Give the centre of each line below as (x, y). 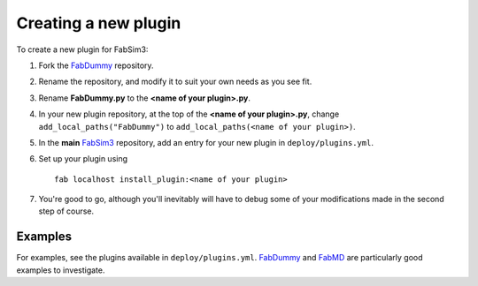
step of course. (66, 211)
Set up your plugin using (83, 159)
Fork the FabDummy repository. (96, 65)
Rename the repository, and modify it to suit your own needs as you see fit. (175, 82)
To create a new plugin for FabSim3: (82, 49)
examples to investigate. (61, 270)
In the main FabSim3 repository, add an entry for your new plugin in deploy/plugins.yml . (206, 142)
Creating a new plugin (99, 23)
